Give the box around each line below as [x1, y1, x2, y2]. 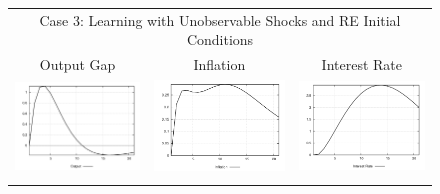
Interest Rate [321, 54, 402, 75]
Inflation [193, 54, 246, 75]
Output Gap [39, 54, 116, 75]
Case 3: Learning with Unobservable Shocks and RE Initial [39, 9, 401, 30]
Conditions [186, 29, 254, 50]
